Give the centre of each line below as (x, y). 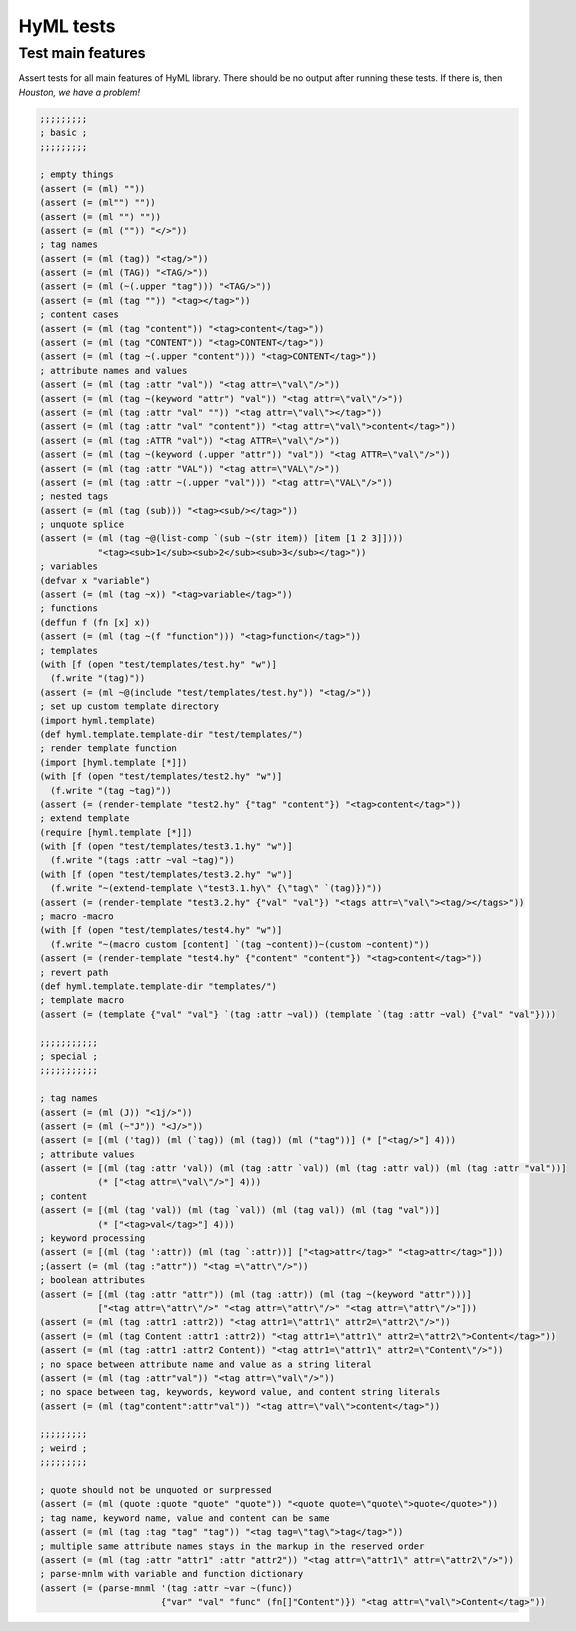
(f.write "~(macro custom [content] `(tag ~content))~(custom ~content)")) (240, 944)
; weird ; (63, 1448)
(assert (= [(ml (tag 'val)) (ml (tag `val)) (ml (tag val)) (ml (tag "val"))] (240, 1210)
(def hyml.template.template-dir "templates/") (158, 986)
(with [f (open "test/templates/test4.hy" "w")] (161, 930)
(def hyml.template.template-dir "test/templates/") (171, 734)
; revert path (74, 972)
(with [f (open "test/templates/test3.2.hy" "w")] (166, 874)
